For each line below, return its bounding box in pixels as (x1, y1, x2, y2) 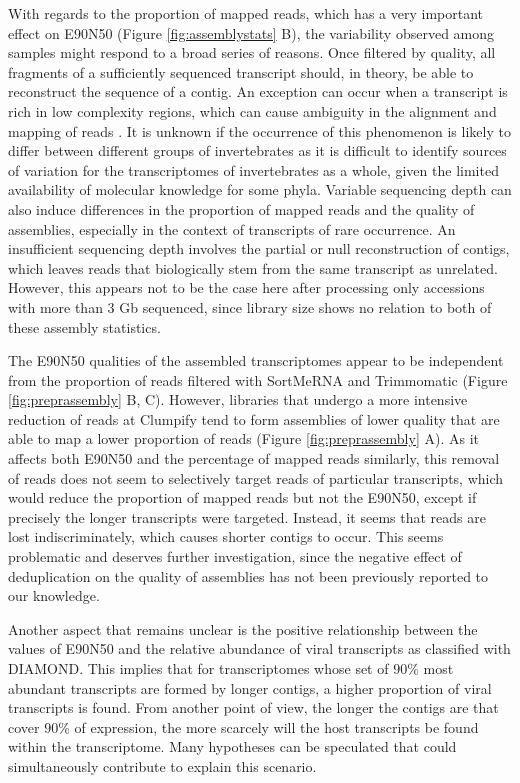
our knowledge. (8, 585, 100, 606)
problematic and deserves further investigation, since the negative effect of (8, 546, 462, 567)
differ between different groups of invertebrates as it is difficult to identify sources (8, 140, 507, 161)
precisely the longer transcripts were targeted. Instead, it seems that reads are (8, 506, 486, 527)
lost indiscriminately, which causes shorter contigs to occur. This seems (8, 526, 444, 547)
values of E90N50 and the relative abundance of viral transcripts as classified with (8, 638, 511, 659)
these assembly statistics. (8, 316, 161, 337)
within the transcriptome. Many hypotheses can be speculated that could (8, 736, 457, 757)
